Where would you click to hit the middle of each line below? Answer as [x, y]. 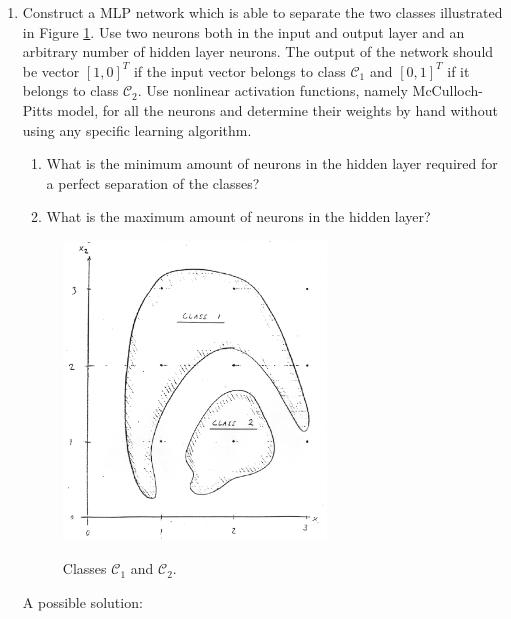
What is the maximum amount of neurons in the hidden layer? [238, 216]
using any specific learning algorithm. [137, 129]
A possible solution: [82, 601]
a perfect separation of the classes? [153, 182]
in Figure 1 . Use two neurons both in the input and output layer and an [243, 31]
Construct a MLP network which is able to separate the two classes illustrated [262, 12]
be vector [51, 70]
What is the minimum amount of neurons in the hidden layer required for [272, 163]
